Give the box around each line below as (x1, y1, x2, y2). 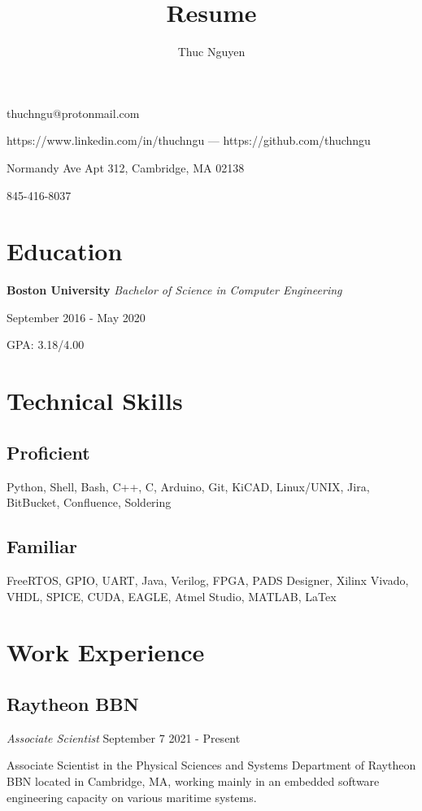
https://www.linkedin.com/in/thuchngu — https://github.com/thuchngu (7, 132, 371, 149)
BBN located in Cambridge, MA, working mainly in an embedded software (7, 772, 380, 789)
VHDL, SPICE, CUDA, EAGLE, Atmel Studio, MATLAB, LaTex (7, 587, 337, 604)
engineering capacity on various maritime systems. (7, 788, 257, 805)
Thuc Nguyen (177, 43, 246, 60)
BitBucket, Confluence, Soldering (7, 494, 172, 511)
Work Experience (7, 635, 205, 669)
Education (7, 234, 123, 268)
